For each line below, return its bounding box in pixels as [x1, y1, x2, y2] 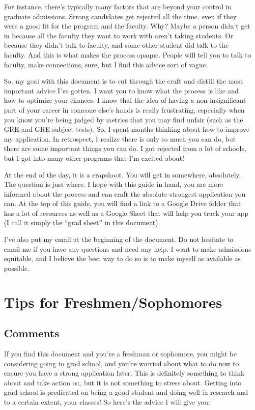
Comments [4, 325, 59, 341]
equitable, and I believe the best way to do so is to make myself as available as [4, 253, 241, 264]
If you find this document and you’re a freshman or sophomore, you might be [4, 349, 237, 359]
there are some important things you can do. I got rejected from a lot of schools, [4, 143, 246, 153]
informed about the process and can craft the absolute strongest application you [4, 188, 246, 199]
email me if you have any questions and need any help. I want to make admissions [4, 243, 251, 254]
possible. [4, 263, 29, 273]
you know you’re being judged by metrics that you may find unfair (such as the [4, 114, 243, 124]
